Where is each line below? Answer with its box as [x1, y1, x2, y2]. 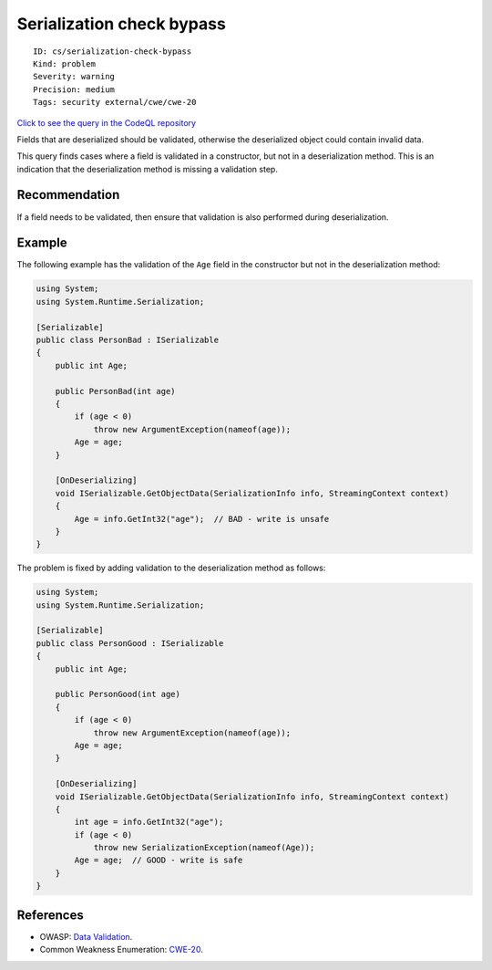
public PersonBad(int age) [55, 386, 177, 396]
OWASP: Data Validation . [39, 931, 133, 942]
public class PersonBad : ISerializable [36, 335, 219, 346]
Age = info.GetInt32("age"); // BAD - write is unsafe [74, 514, 330, 524]
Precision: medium [33, 84, 116, 95]
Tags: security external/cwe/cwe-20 [33, 97, 197, 108]
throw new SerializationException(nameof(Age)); [93, 842, 315, 853]
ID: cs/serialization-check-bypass [33, 46, 192, 57]
